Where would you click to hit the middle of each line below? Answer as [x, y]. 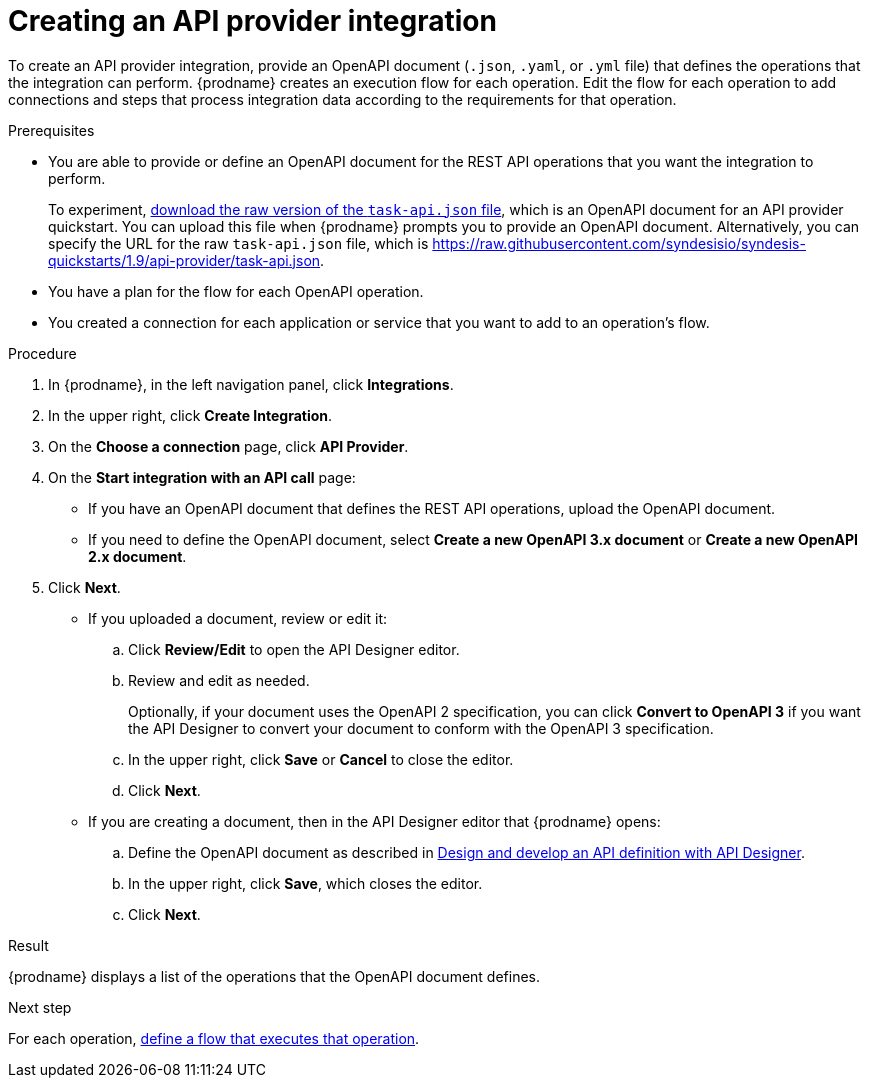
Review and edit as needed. [219, 680]
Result [28, 945]
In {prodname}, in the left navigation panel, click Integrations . [251, 384]
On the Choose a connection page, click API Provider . [228, 446]
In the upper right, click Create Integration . [190, 415]
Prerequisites [51, 130]
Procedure [42, 353]
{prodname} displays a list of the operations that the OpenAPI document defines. [274, 976]
